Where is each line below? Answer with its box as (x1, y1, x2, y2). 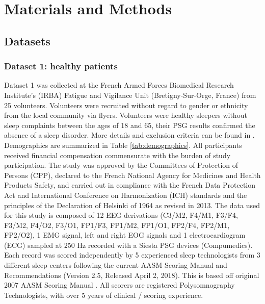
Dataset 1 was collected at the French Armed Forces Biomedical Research (4, 80, 234, 90)
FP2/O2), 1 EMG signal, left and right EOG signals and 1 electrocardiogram (4, 230, 246, 240)
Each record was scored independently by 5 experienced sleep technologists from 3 (4, 249, 260, 260)
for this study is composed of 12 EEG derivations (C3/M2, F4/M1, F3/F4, (4, 210, 238, 220)
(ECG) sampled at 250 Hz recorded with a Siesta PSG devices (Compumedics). (4, 239, 253, 250)
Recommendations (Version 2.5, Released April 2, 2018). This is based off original (4, 269, 259, 280)
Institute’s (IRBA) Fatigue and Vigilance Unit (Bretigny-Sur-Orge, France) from (4, 89, 256, 100)
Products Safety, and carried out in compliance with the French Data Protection (4, 180, 256, 190)
